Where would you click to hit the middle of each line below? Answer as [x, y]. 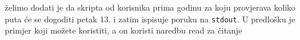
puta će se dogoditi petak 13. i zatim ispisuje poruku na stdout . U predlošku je [150, 19]
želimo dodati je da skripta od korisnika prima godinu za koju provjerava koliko [150, 7]
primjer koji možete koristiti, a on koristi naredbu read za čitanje [124, 30]
